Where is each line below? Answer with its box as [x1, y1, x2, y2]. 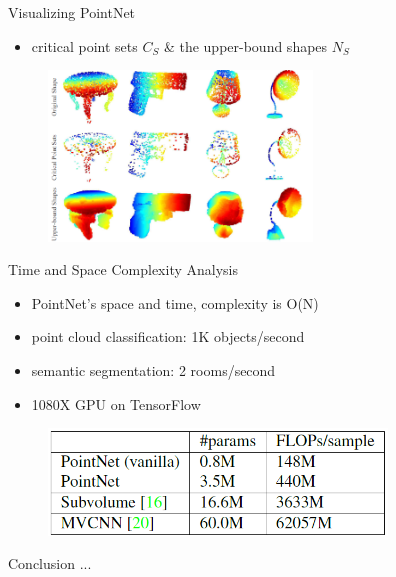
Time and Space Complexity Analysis [8, 259, 238, 280]
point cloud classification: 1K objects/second [31, 326, 305, 347]
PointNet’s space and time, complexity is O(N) [31, 292, 319, 313]
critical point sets [31, 35, 138, 56]
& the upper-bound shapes [163, 35, 328, 56]
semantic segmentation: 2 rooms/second [31, 360, 276, 381]
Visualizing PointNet [8, 2, 136, 22]
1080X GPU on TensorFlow [31, 393, 201, 414]
